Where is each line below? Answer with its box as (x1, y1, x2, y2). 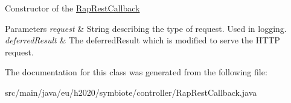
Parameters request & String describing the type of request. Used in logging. (5, 22, 287, 34)
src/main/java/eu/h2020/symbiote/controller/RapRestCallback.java (5, 86, 257, 98)
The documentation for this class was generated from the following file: (5, 66, 267, 78)
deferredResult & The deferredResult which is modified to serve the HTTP (5, 34, 280, 46)
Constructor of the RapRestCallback (5, 2, 140, 14)
